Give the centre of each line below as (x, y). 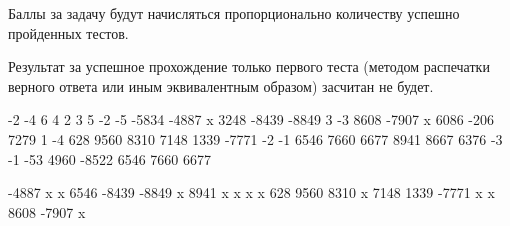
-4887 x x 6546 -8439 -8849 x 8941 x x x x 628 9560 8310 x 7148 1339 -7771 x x (251, 192)
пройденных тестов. (68, 32)
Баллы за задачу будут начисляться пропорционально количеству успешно (234, 13)
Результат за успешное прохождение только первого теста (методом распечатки (249, 66)
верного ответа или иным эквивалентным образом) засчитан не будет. (221, 85)
